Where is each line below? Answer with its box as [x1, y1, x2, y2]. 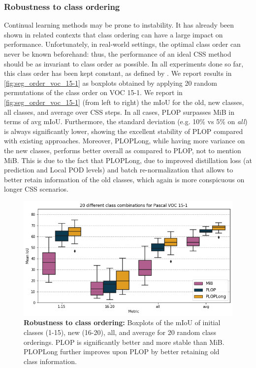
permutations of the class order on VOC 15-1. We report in [4, 87, 183, 98]
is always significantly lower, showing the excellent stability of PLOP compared [4, 126, 243, 136]
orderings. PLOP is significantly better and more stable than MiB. [24, 336, 224, 347]
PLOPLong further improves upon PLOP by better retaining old [24, 346, 220, 357]
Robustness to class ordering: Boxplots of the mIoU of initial [24, 317, 221, 328]
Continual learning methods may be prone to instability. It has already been [4, 20, 234, 30]
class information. [24, 356, 77, 366]
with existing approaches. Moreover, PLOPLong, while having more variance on [4, 135, 245, 146]
